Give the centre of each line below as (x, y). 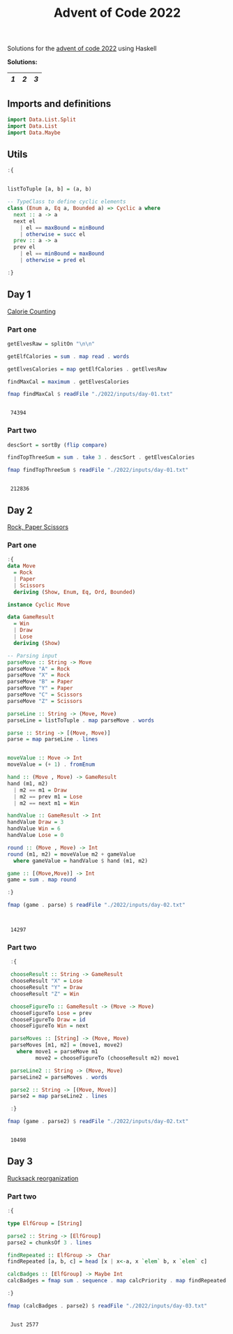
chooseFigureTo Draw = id (48, 1020)
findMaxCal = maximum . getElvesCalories (68, 382)
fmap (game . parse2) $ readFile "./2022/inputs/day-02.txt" (98, 1122)
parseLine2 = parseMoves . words (59, 1077)
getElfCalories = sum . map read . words (68, 356)
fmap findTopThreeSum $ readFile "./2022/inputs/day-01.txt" (98, 470)
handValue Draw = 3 (36, 822)
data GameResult (31, 617)
